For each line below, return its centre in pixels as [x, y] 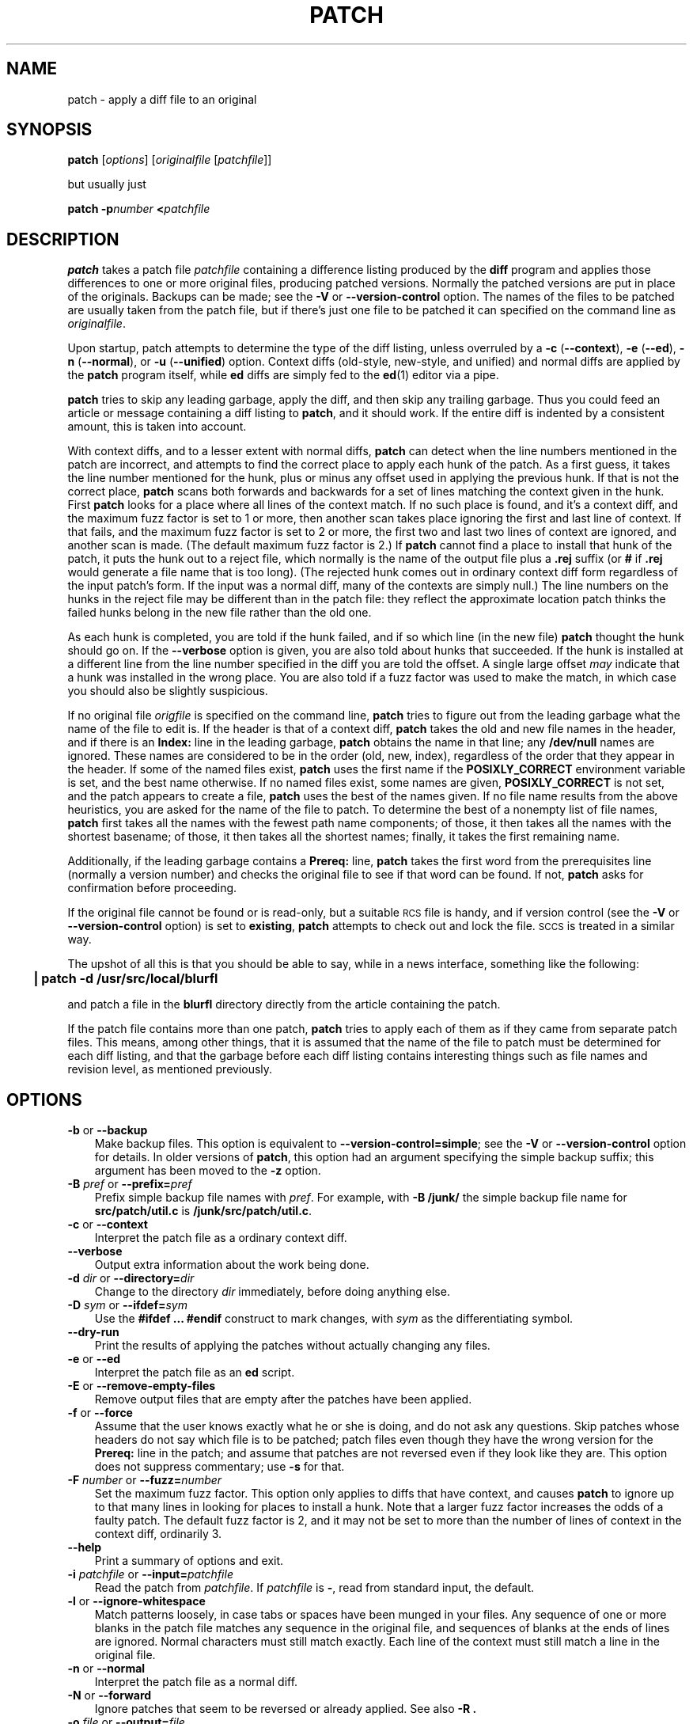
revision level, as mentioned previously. [170, 1069]
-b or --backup [108, 1130]
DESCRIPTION [63, 239]
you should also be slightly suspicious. [168, 691]
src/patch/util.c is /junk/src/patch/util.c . [203, 1211]
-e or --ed [94, 1359]
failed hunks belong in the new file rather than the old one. [220, 613]
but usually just [107, 184]
